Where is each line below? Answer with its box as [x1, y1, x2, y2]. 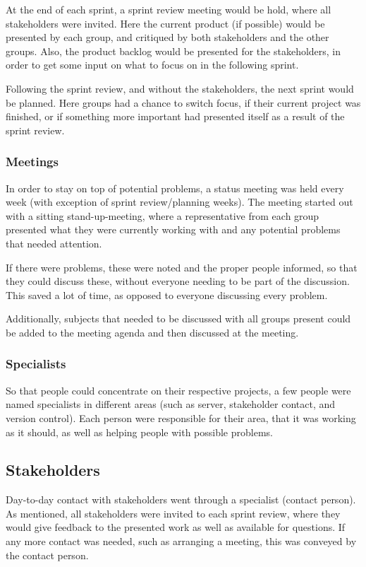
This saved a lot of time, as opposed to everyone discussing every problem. [6, 287, 328, 302]
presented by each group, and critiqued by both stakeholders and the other [6, 30, 329, 45]
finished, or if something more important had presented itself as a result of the [6, 109, 345, 124]
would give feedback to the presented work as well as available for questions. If [6, 520, 346, 534]
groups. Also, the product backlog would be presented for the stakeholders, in [6, 43, 341, 58]
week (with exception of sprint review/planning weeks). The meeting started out [6, 194, 353, 209]
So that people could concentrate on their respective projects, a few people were [6, 382, 351, 397]
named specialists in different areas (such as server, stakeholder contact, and [6, 397, 336, 411]
